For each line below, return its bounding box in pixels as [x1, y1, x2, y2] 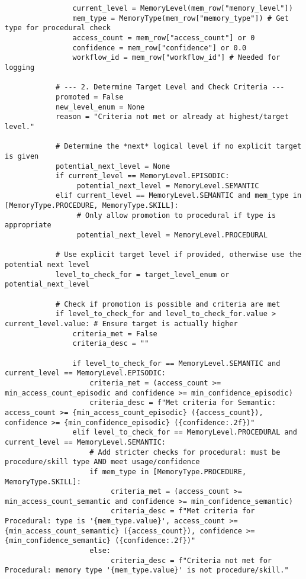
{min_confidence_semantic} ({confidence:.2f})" [5, 536, 196, 545]
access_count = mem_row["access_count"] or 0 [72, 33, 255, 42]
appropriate [5, 221, 51, 230]
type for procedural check [5, 24, 111, 33]
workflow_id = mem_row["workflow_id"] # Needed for [72, 53, 281, 62]
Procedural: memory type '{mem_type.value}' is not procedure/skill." [5, 566, 289, 575]
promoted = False [55, 92, 124, 101]
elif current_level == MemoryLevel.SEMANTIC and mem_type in [55, 191, 302, 200]
